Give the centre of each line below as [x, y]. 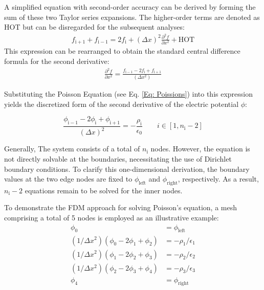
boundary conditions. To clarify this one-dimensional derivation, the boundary [127, 169]
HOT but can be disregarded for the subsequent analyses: [94, 27]
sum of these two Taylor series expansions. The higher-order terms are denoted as [132, 17]
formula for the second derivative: [57, 61]
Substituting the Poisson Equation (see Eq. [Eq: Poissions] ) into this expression [129, 93]
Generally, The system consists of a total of [72, 149]
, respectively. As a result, [218, 179]
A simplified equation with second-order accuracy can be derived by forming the [130, 7]
